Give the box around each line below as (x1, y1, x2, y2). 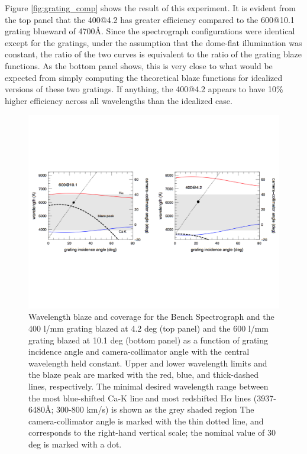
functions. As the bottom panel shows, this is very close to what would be (5, 59, 273, 72)
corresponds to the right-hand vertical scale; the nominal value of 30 (28, 426, 276, 439)
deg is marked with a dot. (28, 437, 122, 450)
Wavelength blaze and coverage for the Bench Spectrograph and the (28, 310, 274, 323)
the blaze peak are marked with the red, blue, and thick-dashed (28, 368, 259, 381)
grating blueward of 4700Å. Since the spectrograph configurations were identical (5, 25, 295, 37)
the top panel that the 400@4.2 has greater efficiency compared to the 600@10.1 (5, 13, 295, 25)
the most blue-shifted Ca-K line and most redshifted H (28, 391, 227, 404)
